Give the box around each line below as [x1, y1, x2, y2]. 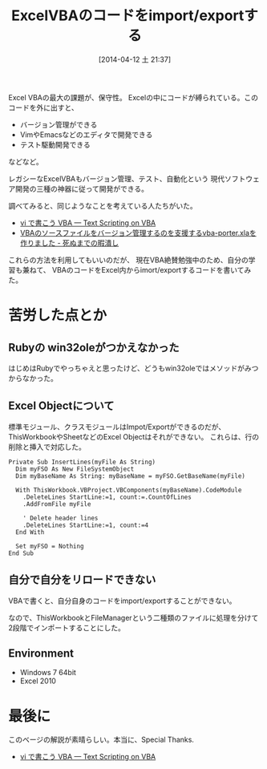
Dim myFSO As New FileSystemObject [15, 465, 135, 473]
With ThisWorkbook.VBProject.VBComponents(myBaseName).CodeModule [15, 486, 242, 494]
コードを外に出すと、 [8, 103, 79, 112]
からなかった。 [8, 373, 58, 382]
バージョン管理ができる [19, 119, 98, 129]
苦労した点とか [8, 306, 107, 325]
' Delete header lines [22, 514, 99, 522]
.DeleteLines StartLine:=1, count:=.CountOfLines [22, 493, 192, 501]
